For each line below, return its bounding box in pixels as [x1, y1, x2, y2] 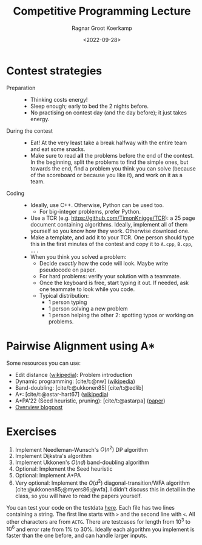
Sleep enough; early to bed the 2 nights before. [30, 102, 149, 110]
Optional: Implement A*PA [15, 472, 81, 479]
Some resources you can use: [6, 359, 81, 367]
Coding [6, 189, 25, 197]
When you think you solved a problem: [30, 253, 127, 260]
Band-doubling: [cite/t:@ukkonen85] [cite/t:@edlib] [15, 384, 144, 391]
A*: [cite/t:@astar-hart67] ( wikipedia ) [15, 390, 109, 398]
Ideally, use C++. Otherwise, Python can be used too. [30, 201, 164, 208]
